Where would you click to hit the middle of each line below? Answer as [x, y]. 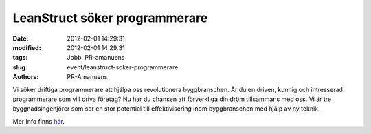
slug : [20, 67]
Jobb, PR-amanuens [96, 58]
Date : [21, 38]
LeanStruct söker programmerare [110, 18]
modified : [27, 47]
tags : [20, 58]
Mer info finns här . [38, 121]
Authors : [26, 77]
